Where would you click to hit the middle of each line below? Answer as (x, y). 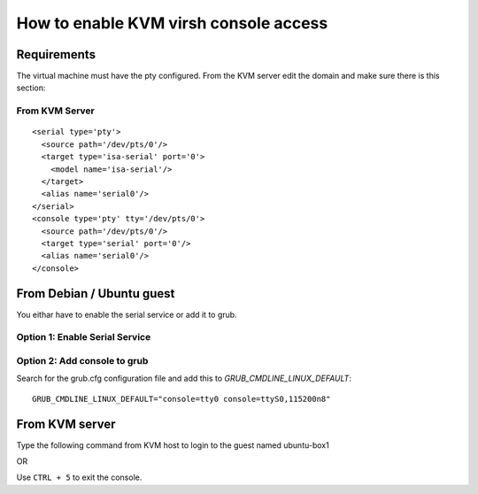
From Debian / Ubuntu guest (96, 293)
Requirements (56, 54)
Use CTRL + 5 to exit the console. (79, 477)
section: (31, 88)
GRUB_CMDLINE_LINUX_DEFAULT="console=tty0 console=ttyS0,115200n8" (181, 399)
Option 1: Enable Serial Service (84, 337)
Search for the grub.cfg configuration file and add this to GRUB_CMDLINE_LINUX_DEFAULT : (184, 378)
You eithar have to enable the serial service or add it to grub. (127, 314)
